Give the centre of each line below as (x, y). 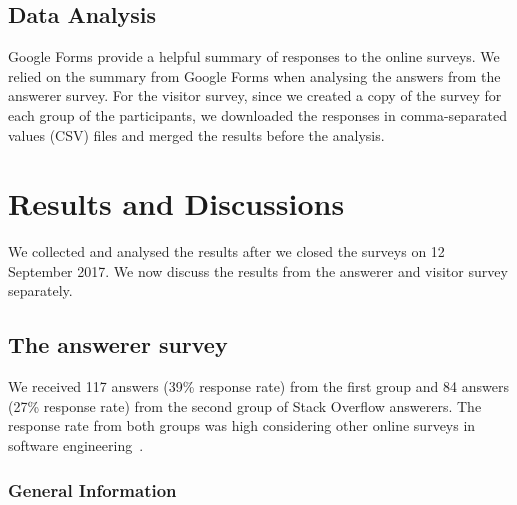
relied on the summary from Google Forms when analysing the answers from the (254, 75)
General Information (92, 489)
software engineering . (76, 445)
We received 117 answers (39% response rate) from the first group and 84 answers (258, 386)
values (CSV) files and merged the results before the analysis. (196, 134)
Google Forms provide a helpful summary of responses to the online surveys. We (254, 56)
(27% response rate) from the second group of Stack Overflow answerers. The (245, 405)
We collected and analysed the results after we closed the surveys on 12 (226, 251)
